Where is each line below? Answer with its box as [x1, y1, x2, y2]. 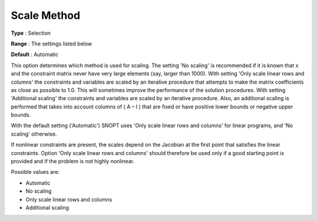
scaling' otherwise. [11, 130, 57, 137]
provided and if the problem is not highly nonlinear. [11, 158, 135, 165]
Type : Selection [11, 29, 51, 37]
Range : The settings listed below [11, 40, 92, 47]
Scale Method [11, 9, 81, 22]
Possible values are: [11, 169, 60, 176]
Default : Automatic [11, 51, 59, 58]
